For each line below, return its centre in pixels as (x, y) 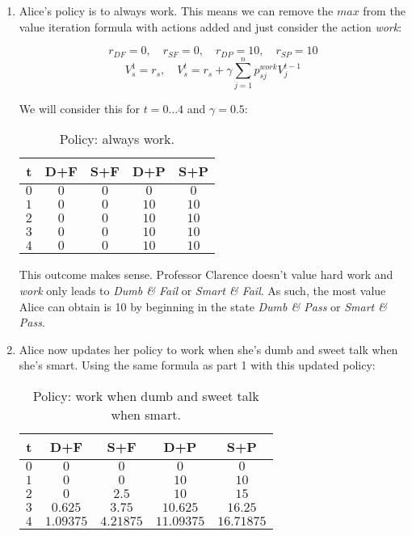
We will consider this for (79, 108)
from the (384, 11)
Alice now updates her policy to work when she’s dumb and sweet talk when (208, 349)
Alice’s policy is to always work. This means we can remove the (176, 11)
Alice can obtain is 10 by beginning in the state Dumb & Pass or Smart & (203, 306)
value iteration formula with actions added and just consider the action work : (210, 26)
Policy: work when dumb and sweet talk (146, 395)
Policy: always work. (117, 139)
